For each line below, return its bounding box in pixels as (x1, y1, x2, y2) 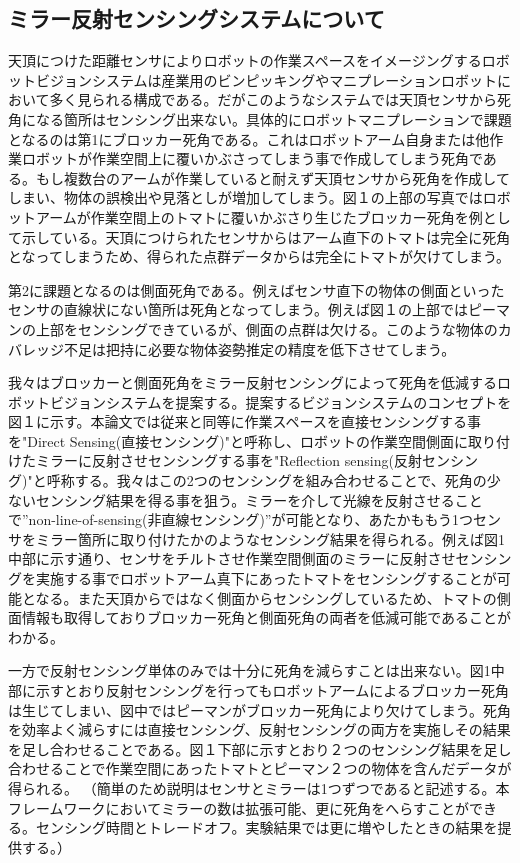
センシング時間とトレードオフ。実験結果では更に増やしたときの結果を (35, 817, 498, 838)
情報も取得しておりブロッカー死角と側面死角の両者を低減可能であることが (21, 607, 512, 628)
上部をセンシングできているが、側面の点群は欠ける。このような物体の (35, 318, 498, 339)
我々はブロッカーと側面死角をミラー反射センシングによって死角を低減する (8, 372, 497, 393)
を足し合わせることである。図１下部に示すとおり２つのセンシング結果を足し (8, 738, 512, 759)
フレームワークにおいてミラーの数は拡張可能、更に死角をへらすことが (8, 797, 469, 818)
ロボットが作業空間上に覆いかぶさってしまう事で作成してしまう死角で (21, 148, 483, 169)
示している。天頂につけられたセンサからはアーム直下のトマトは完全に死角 (21, 226, 511, 247)
